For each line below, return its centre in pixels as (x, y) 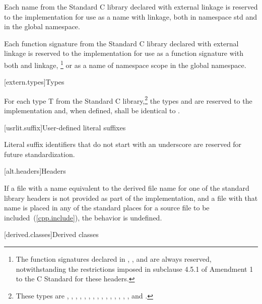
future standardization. (40, 154)
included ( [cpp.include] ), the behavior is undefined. (83, 217)
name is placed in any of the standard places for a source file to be (107, 208)
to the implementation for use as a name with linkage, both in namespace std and (130, 16)
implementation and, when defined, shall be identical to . (92, 110)
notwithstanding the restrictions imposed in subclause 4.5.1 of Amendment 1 (135, 269)
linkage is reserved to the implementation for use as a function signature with (124, 53)
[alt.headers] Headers (35, 171)
